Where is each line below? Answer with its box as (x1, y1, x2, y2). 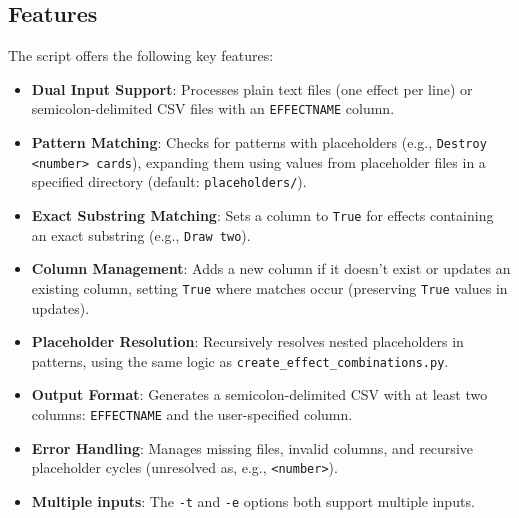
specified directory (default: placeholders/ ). (31, 171, 307, 192)
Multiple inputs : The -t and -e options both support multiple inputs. (31, 490, 475, 511)
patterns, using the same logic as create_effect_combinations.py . (31, 350, 449, 371)
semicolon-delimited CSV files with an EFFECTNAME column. (31, 98, 395, 119)
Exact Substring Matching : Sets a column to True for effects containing (31, 205, 494, 226)
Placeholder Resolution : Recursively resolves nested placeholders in (31, 331, 464, 352)
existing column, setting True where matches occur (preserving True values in (31, 277, 508, 298)
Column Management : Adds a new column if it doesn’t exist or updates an (31, 258, 511, 279)
